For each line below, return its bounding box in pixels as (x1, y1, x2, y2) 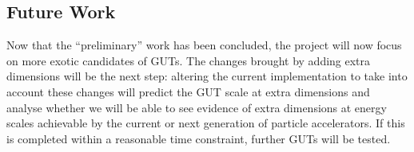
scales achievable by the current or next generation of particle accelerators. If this (6, 115, 405, 131)
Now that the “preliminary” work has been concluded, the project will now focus (6, 37, 402, 53)
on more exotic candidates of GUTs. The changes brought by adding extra (6, 52, 371, 68)
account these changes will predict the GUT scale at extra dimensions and (6, 83, 370, 99)
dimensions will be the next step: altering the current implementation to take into (6, 68, 408, 84)
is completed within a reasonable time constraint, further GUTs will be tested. (6, 130, 391, 146)
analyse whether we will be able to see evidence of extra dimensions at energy (6, 99, 387, 115)
